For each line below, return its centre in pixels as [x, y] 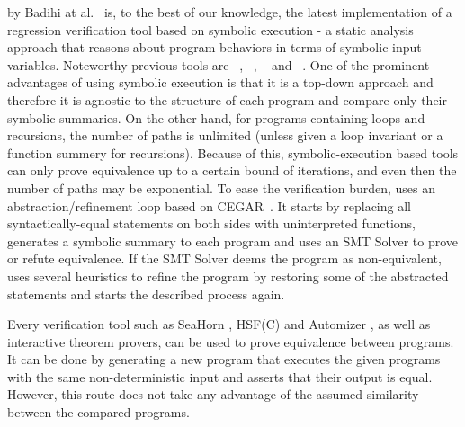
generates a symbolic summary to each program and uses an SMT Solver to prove [233, 240]
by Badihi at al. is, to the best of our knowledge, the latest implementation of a [230, 12]
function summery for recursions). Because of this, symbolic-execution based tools [233, 152]
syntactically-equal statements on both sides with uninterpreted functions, [212, 223]
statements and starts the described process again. [146, 294]
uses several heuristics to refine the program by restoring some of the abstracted [228, 276]
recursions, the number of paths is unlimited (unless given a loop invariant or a [225, 135]
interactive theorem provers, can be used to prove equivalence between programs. [231, 341]
